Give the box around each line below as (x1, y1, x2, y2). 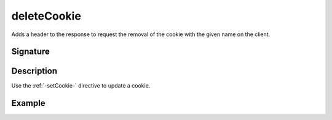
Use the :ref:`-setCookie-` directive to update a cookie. (11, 82, 151, 89)
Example (11, 98, 45, 108)
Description (11, 66, 58, 77)
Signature (11, 47, 50, 57)
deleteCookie (11, 9, 81, 23)
